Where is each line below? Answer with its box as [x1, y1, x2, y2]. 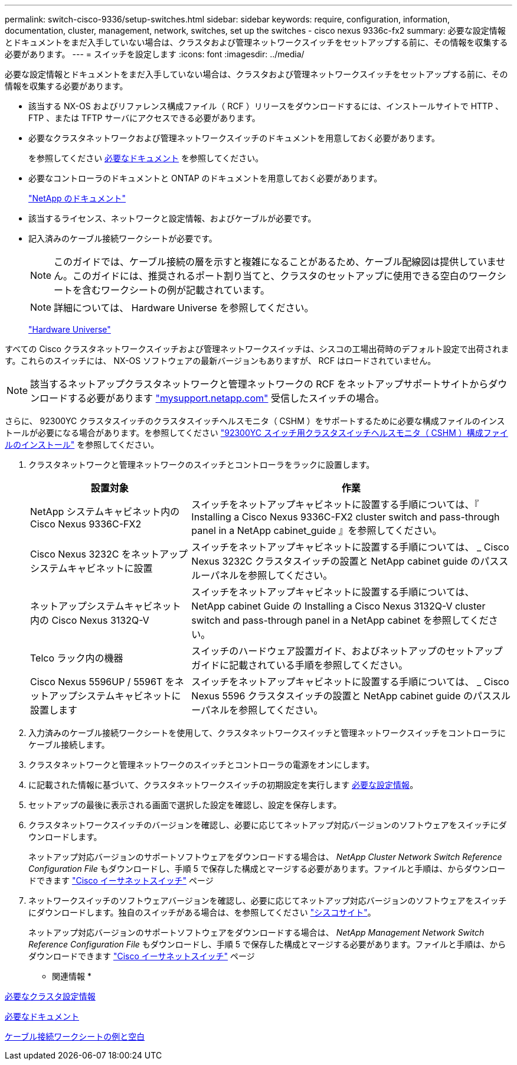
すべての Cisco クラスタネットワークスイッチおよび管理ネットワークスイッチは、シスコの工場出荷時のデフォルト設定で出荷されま [5, 344, 509, 354]
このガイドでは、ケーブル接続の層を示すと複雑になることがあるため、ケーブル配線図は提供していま [54, 256, 496, 268]
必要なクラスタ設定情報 [5, 991, 96, 1001]
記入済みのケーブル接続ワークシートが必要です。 [28, 233, 217, 243]
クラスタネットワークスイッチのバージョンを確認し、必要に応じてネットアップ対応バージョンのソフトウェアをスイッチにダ [28, 820, 507, 830]
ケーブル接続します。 [28, 740, 110, 750]
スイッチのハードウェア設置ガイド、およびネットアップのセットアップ [191, 645, 503, 657]
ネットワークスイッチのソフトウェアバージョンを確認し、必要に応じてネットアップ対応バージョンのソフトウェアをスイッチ [28, 895, 507, 906]
